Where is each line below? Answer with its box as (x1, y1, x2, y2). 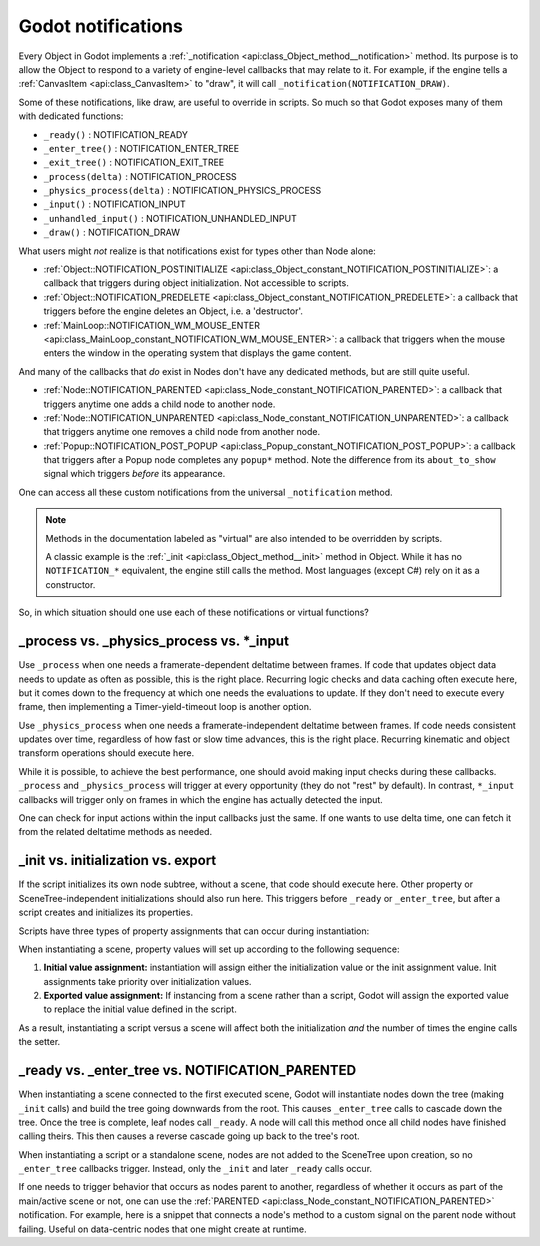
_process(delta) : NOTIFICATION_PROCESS (43, 170, 237, 182)
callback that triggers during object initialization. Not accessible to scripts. (43, 277, 349, 289)
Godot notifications (18, 15, 184, 37)
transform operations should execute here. (18, 747, 195, 759)
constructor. (45, 578, 96, 590)
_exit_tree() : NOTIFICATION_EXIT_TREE (43, 156, 225, 169)
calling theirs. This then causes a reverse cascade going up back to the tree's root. (18, 1130, 360, 1142)
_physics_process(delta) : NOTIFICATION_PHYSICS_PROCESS (43, 185, 322, 197)
